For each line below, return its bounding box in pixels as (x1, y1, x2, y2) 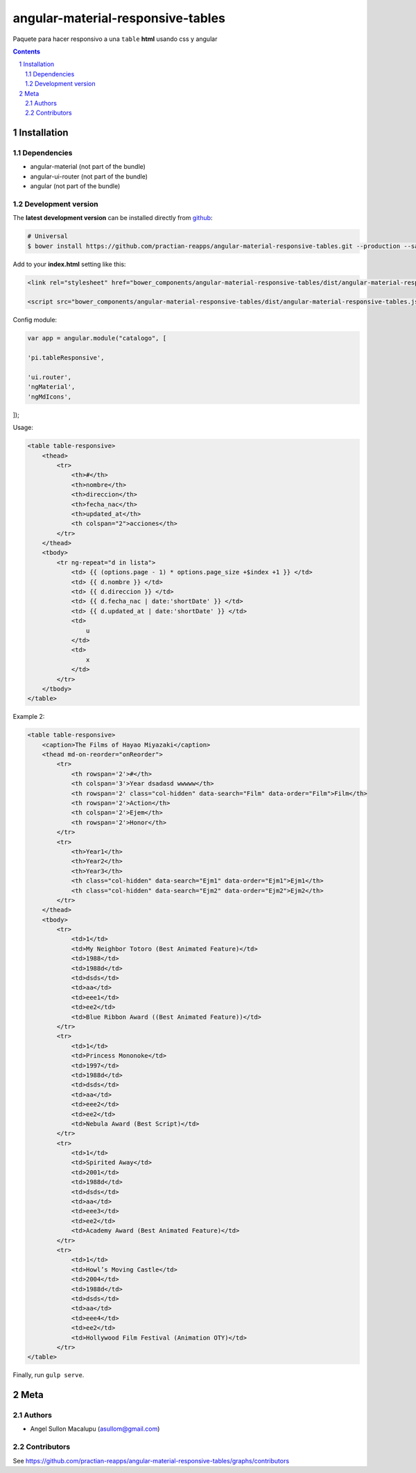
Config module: (12, 316, 58, 324)
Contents (12, 47, 41, 56)
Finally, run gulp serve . (12, 1371, 85, 1379)
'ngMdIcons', (27, 392, 72, 401)
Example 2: (12, 713, 45, 721)
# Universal (27, 233, 69, 240)
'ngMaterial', (27, 383, 76, 391)
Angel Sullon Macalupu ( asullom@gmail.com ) (30, 1424, 160, 1433)
